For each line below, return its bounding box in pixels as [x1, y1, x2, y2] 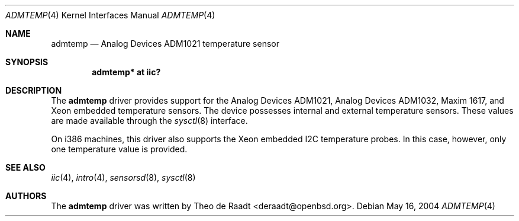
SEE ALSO [5, 162, 46, 172]
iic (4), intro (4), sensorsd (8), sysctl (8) [51, 172, 196, 182]
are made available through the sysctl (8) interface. [51, 116, 248, 126]
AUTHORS [5, 191, 47, 201]
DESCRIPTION [5, 85, 62, 95]
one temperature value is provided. [51, 144, 188, 154]
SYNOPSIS [5, 57, 49, 67]
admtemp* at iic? [92, 67, 161, 77]
